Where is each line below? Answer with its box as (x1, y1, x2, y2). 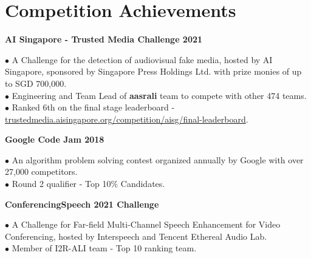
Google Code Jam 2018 (5, 133, 104, 146)
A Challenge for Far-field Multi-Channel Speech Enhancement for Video (12, 218, 281, 231)
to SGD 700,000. (5, 76, 67, 89)
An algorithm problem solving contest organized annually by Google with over (12, 153, 304, 166)
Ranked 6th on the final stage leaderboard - (12, 101, 175, 114)
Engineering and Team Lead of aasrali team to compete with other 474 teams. (12, 89, 307, 101)
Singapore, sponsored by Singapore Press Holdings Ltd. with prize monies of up (5, 65, 302, 78)
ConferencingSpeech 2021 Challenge (5, 197, 159, 210)
